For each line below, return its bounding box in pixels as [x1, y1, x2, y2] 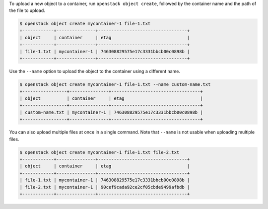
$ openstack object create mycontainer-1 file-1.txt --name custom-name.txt [19, 82, 211, 87]
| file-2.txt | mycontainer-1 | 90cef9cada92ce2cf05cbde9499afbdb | [19, 184, 190, 190]
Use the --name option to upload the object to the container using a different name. [9, 69, 181, 74]
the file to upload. [9, 7, 46, 13]
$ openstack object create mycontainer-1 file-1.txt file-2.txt [19, 149, 180, 155]
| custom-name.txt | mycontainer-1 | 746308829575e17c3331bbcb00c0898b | [19, 109, 203, 115]
